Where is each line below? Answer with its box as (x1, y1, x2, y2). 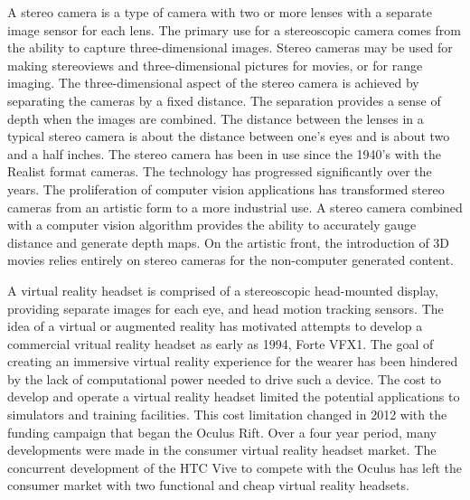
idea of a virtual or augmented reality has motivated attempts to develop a (7, 316, 423, 335)
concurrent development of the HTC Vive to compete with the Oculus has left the (7, 458, 463, 476)
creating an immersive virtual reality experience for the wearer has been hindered (7, 352, 458, 371)
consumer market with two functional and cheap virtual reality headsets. (7, 476, 409, 495)
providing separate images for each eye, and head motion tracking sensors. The (7, 298, 444, 317)
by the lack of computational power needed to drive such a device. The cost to (7, 369, 442, 388)
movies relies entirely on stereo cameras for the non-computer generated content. (7, 250, 455, 269)
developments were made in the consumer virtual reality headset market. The (7, 440, 437, 459)
